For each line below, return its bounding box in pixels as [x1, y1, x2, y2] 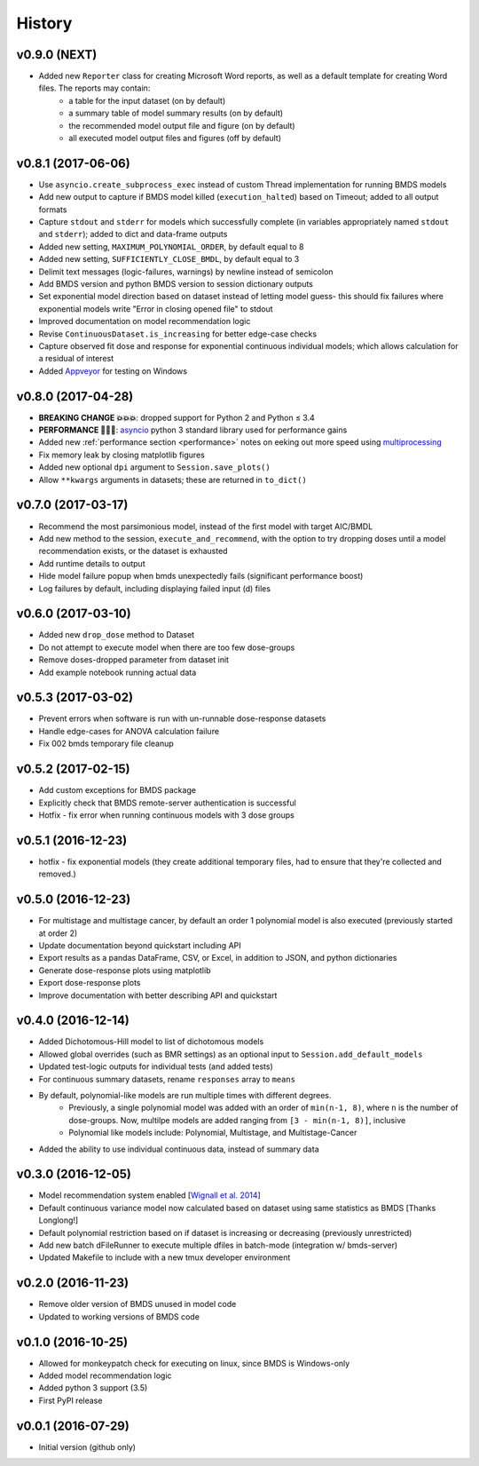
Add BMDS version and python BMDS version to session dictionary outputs [38, 279, 314, 289]
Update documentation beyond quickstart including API [38, 939, 241, 950]
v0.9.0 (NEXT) [16, 47, 98, 62]
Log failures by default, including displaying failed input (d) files [38, 582, 271, 594]
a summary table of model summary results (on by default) [68, 107, 284, 119]
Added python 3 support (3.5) [38, 1383, 148, 1393]
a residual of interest [38, 353, 114, 364]
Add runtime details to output [38, 558, 145, 568]
